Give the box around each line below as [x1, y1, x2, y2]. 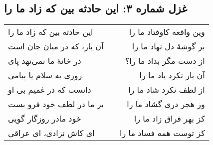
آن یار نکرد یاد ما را [139, 69, 205, 81]
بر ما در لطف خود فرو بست [8, 98, 104, 110]
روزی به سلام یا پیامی [8, 69, 82, 81]
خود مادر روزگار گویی [8, 113, 81, 125]
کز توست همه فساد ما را [120, 127, 205, 139]
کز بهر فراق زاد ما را [134, 113, 205, 125]
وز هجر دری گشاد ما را [127, 98, 205, 110]
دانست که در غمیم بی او [8, 84, 91, 96]
